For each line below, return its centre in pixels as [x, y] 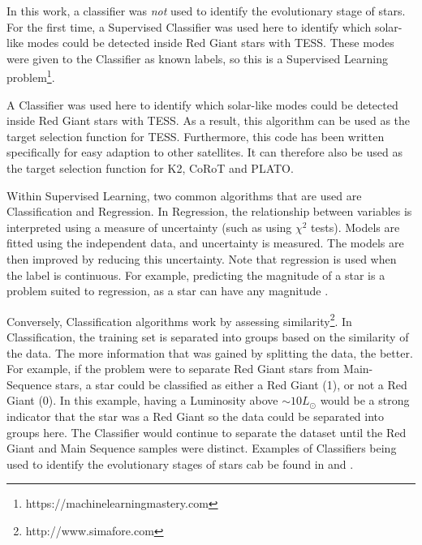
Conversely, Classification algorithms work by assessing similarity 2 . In [179, 320]
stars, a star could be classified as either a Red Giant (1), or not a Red [231, 384]
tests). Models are [355, 227]
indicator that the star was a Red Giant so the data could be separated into [196, 416]
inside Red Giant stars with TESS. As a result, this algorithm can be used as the [209, 120]
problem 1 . [31, 76]
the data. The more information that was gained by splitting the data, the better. [210, 352]
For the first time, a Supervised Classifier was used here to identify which [189, 26]
